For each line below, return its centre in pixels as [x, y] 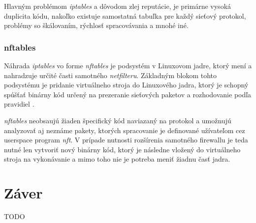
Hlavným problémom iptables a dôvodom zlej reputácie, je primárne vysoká [118, 6]
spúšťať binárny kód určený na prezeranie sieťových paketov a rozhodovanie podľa [128, 94]
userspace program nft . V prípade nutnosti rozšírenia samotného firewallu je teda [126, 140]
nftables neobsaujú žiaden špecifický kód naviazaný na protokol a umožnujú [118, 120]
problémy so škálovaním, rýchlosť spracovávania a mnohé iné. [96, 25]
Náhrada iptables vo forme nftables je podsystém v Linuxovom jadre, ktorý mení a [128, 65]
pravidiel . [19, 104]
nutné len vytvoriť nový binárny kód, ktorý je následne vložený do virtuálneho [122, 149]
